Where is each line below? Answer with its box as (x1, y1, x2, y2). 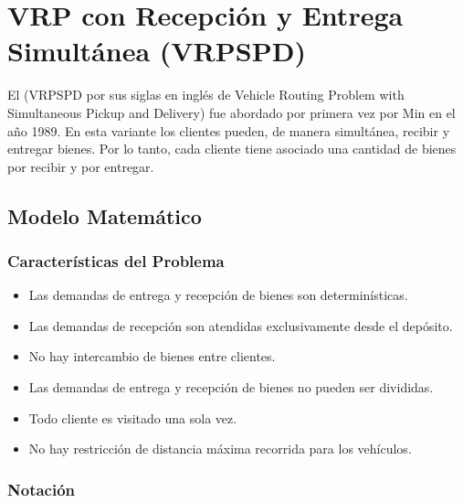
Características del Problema (7, 249, 225, 272)
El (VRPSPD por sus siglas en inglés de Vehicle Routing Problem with (7, 85, 405, 104)
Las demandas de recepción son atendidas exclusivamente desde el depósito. (28, 316, 453, 335)
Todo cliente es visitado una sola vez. (28, 408, 237, 427)
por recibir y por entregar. (7, 156, 154, 176)
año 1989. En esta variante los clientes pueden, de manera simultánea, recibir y (7, 121, 450, 140)
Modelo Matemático (7, 201, 202, 230)
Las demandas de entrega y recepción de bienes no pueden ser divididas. (28, 378, 434, 397)
